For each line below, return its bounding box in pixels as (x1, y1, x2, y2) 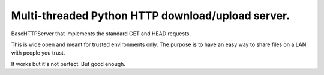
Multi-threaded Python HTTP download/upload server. (11, 9, 290, 22)
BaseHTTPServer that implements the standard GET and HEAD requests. (11, 30, 191, 37)
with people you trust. (11, 49, 65, 56)
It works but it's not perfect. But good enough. (11, 60, 126, 67)
